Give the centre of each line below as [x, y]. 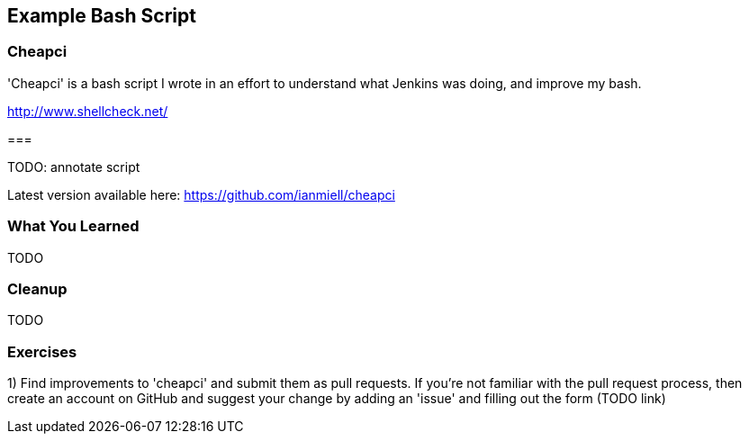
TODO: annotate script [74, 166]
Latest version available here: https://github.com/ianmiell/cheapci [201, 194]
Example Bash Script [102, 16]
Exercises [42, 351]
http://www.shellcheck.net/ [88, 111]
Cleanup [37, 288]
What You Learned [73, 226]
